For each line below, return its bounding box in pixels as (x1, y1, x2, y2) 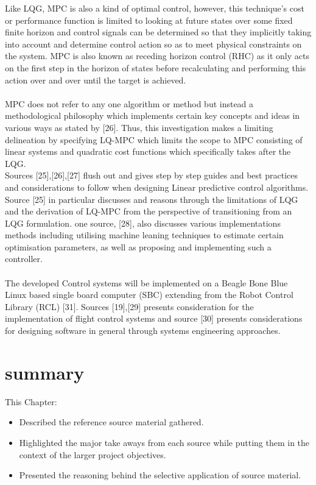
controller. (5, 252, 43, 265)
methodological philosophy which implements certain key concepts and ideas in (5, 109, 300, 122)
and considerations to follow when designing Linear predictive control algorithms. (5, 180, 309, 193)
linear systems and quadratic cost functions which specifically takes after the (5, 145, 291, 158)
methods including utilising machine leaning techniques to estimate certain (5, 228, 284, 241)
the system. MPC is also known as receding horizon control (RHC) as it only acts (5, 49, 309, 62)
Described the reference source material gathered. (19, 416, 204, 428)
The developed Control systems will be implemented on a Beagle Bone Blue (5, 276, 288, 289)
